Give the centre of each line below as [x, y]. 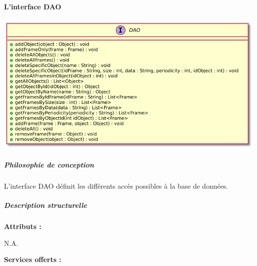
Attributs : [23, 226]
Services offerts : [33, 259]
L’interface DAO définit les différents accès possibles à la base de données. [116, 185]
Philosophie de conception [49, 164]
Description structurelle [45, 205]
